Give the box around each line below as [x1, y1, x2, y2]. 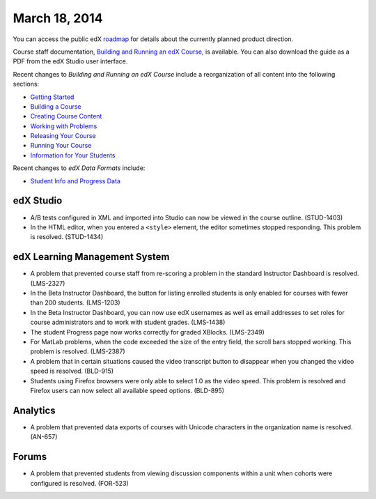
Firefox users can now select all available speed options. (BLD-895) [30, 386, 225, 394]
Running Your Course [30, 141, 92, 150]
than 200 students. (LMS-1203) [30, 298, 121, 307]
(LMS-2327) [30, 279, 65, 287]
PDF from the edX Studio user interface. [13, 57, 128, 66]
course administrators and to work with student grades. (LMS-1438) [30, 318, 226, 327]
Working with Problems [30, 122, 97, 130]
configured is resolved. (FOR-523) [30, 479, 129, 487]
